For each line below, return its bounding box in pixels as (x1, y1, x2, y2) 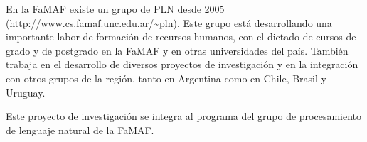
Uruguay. (6, 84, 46, 99)
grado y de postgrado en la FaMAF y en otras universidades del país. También (6, 43, 349, 58)
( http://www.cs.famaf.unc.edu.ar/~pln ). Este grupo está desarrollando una (6, 15, 332, 30)
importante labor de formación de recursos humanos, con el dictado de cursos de (6, 29, 356, 44)
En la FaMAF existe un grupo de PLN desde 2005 (6, 1, 225, 16)
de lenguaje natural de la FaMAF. (6, 122, 154, 137)
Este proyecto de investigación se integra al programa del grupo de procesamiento (6, 109, 362, 124)
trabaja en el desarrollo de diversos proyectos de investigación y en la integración (6, 57, 358, 72)
